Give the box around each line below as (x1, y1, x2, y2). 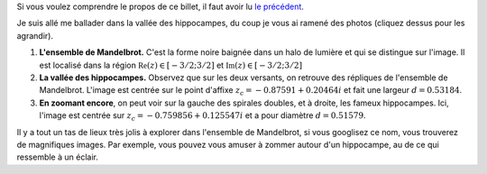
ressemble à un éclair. (16, 151, 98, 162)
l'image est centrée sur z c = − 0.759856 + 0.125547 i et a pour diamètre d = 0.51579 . (39, 110, 366, 123)
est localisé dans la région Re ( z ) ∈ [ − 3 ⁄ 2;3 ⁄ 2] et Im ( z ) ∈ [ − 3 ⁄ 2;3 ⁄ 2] (39, 60, 302, 70)
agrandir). (16, 30, 54, 41)
